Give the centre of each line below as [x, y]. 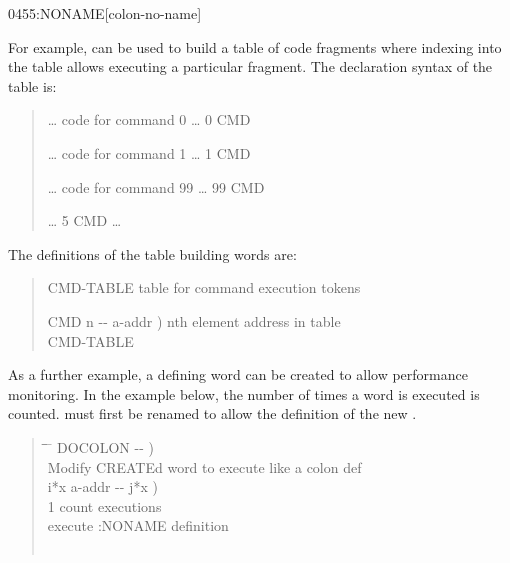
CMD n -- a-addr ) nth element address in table [194, 320]
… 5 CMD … [84, 220]
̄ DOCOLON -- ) [100, 446]
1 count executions [104, 505]
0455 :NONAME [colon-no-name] [105, 13]
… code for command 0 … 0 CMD [149, 119]
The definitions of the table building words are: [152, 253]
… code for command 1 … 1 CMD [149, 152]
